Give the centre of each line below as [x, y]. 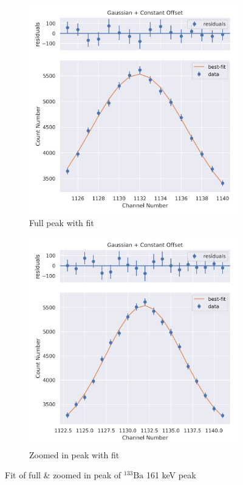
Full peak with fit [62, 222]
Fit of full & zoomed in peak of [63, 475]
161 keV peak [171, 475]
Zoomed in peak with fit [74, 454]
